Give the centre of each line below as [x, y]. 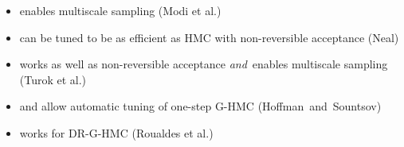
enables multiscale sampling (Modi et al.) [120, 10]
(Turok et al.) [53, 79]
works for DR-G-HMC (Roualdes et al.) [116, 132]
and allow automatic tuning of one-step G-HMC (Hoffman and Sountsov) [200, 106]
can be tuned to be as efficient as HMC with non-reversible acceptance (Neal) [209, 37]
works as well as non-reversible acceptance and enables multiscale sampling [204, 64]
